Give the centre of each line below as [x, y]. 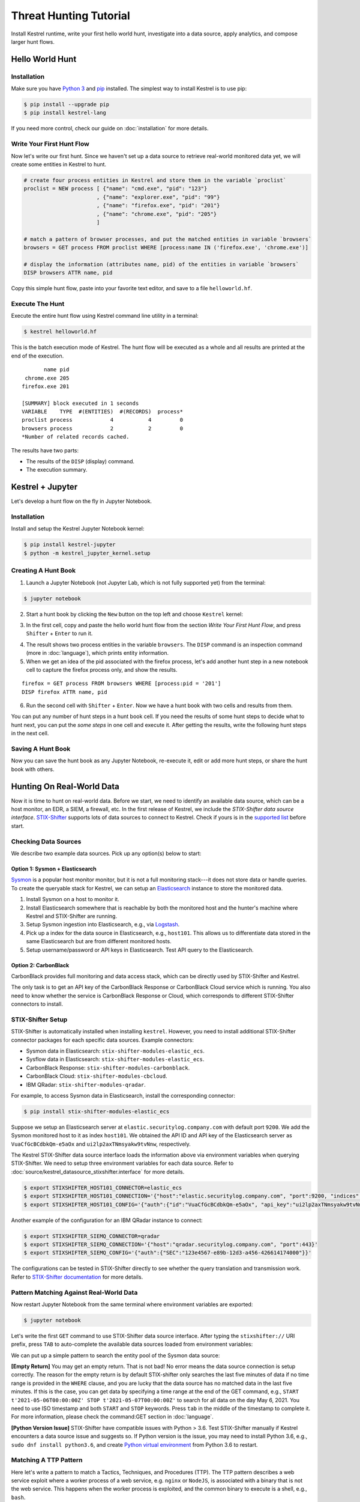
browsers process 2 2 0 [102, 428]
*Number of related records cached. [76, 437]
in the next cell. [30, 734]
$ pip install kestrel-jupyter [70, 545]
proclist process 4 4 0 [102, 420]
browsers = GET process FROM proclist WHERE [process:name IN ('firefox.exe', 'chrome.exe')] [166, 248]
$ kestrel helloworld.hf [60, 332]
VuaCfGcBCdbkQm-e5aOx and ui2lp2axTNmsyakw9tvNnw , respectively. [101, 1144]
